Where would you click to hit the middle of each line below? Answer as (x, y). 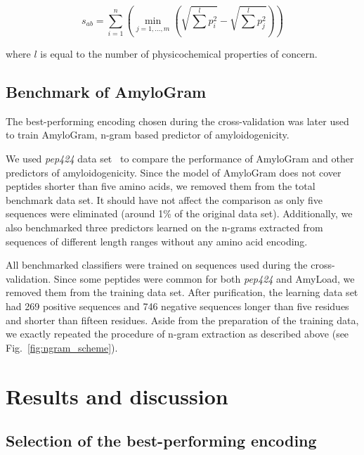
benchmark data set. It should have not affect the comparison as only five (164, 199)
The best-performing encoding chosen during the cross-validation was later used (177, 121)
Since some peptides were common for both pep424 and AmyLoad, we (204, 278)
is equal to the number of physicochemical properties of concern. (179, 54)
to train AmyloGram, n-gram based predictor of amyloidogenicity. (148, 135)
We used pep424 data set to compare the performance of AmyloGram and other (180, 159)
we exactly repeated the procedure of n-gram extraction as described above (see (177, 334)
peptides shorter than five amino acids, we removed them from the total (161, 186)
